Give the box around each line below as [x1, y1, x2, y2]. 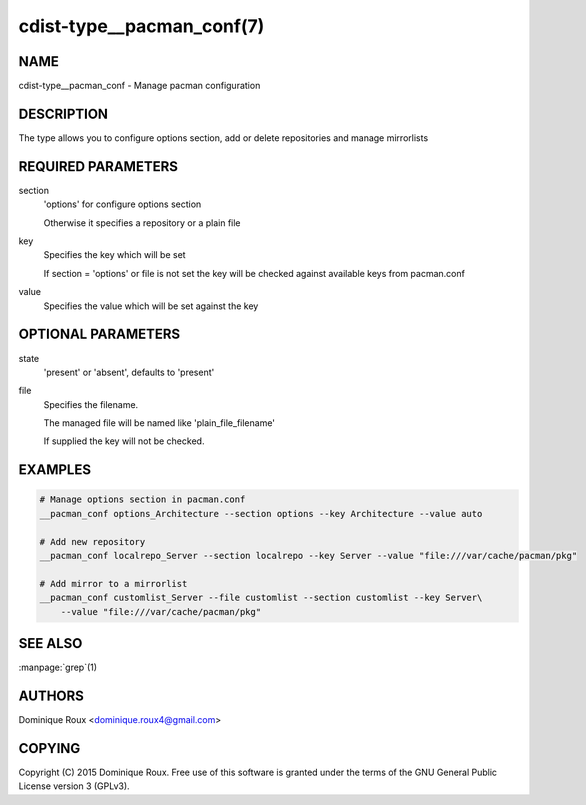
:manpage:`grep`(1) [18, 661, 98, 674]
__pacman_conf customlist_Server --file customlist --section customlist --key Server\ [39, 592, 483, 604]
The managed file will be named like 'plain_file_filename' [43, 417, 275, 429]
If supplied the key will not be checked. [43, 435, 205, 447]
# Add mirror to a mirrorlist [39, 578, 188, 589]
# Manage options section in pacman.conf [39, 494, 246, 505]
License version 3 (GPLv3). [18, 780, 130, 792]
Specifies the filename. [43, 398, 139, 410]
